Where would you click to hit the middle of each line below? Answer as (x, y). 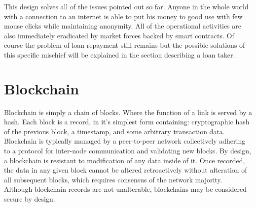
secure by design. (30, 199)
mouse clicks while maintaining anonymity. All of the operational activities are (123, 26)
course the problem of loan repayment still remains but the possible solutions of (125, 45)
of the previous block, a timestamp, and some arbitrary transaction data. (114, 131)
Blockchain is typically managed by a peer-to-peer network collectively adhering (125, 141)
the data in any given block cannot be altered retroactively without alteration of (126, 170)
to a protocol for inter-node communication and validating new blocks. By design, (128, 151)
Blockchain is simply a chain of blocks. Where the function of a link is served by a (128, 112)
